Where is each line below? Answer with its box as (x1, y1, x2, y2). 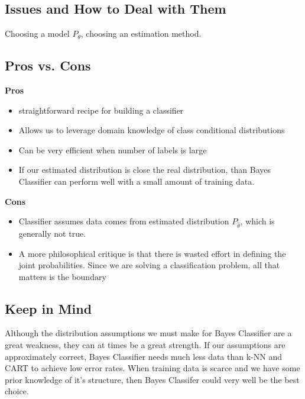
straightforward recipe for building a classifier (18, 104, 184, 116)
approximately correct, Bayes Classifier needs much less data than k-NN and (5, 350, 282, 362)
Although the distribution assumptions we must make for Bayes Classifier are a (5, 327, 292, 339)
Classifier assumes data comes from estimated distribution (18, 215, 229, 227)
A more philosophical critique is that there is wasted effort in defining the (18, 247, 286, 259)
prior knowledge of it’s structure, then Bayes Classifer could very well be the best (5, 373, 300, 385)
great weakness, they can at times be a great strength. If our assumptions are (5, 339, 285, 351)
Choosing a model (5, 27, 70, 40)
